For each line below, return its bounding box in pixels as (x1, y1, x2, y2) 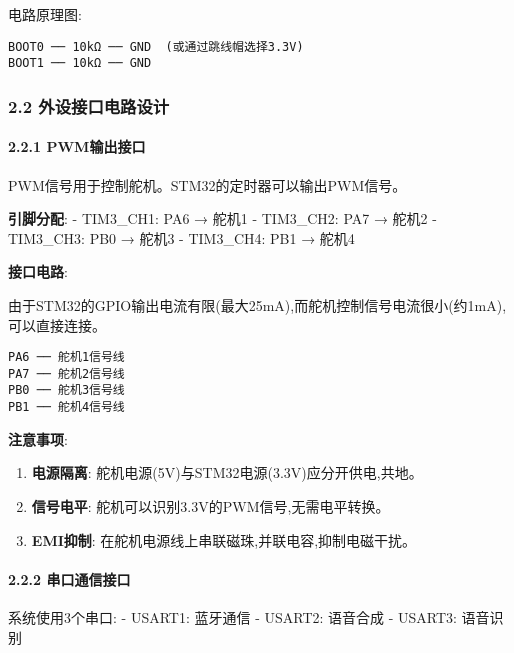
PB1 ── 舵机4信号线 (8, 400, 125, 415)
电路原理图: (8, 4, 82, 24)
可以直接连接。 (8, 314, 106, 335)
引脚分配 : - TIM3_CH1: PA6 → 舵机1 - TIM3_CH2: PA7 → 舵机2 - (8, 208, 437, 229)
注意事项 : (8, 428, 68, 449)
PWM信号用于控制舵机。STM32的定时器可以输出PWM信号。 (8, 174, 407, 195)
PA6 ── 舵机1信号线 (8, 350, 125, 365)
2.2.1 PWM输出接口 (8, 136, 146, 157)
